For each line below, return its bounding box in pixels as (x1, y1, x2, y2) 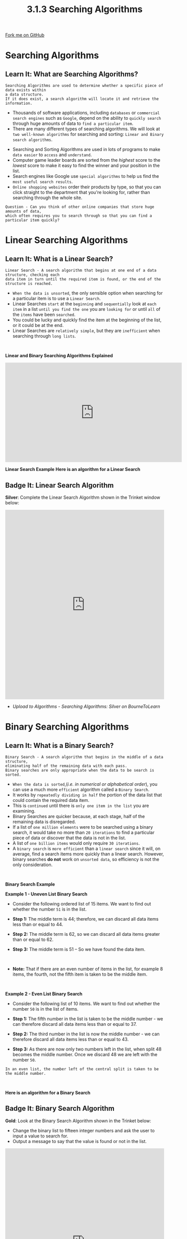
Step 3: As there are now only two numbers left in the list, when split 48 (12, 1046, 162, 1052)
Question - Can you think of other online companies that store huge (5, 205, 155, 210)
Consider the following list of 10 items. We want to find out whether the (12, 1000, 160, 1007)
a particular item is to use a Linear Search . (12, 296, 101, 302)
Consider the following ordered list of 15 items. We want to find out (12, 901, 151, 907)
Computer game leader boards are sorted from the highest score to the (12, 157, 160, 163)
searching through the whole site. (12, 195, 83, 201)
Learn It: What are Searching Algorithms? (5, 70, 139, 78)
